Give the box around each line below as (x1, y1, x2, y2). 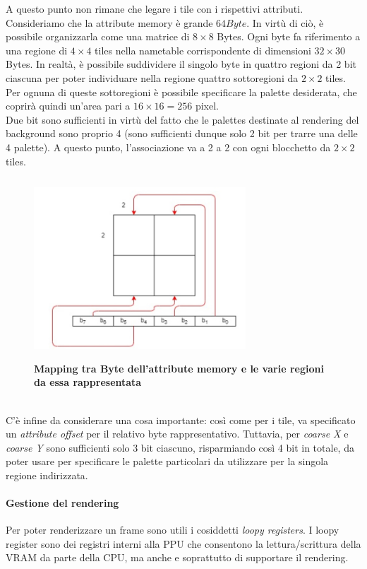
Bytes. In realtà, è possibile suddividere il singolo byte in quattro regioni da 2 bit (6, 57, 356, 71)
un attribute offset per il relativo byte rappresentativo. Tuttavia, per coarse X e (6, 426, 349, 441)
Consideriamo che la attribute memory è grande (6, 15, 213, 30)
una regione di (6, 42, 68, 57)
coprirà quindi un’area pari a (6, 98, 131, 113)
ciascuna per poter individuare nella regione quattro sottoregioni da (6, 70, 299, 85)
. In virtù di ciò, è (246, 15, 324, 30)
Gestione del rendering (6, 495, 119, 510)
